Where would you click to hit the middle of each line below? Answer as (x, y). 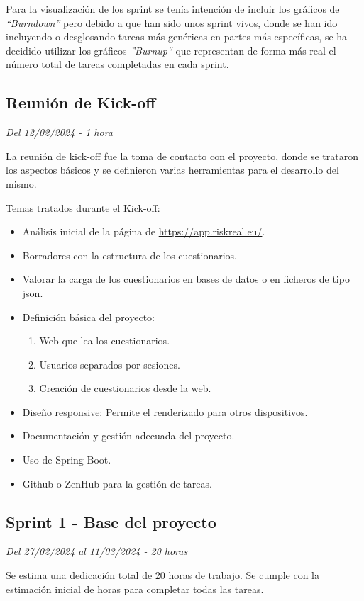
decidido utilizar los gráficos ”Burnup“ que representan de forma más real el (171, 50)
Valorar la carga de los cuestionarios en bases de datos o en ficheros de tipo (186, 279)
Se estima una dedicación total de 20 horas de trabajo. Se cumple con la (162, 575)
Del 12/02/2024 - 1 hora (60, 132)
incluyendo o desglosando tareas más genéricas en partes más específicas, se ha (177, 36)
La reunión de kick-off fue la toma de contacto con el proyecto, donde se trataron (182, 156)
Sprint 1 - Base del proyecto (111, 521)
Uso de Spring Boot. (67, 460)
